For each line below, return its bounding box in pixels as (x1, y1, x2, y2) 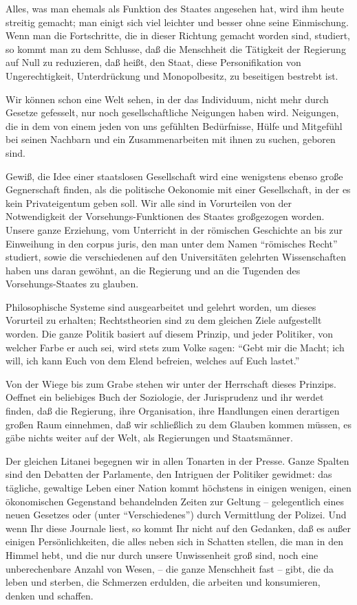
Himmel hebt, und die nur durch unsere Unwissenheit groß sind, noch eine (6, 547, 318, 562)
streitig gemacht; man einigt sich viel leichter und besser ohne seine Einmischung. (6, 14, 349, 29)
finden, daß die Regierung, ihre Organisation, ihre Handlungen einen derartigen (6, 404, 340, 418)
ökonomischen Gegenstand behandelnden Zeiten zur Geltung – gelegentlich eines (6, 494, 345, 508)
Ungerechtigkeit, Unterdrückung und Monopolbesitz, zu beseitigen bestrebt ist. (6, 68, 338, 82)
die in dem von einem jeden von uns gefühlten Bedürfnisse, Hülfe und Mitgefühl (6, 118, 343, 133)
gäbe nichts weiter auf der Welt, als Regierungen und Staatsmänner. (6, 430, 293, 445)
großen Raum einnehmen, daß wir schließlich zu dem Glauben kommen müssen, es (6, 417, 352, 431)
